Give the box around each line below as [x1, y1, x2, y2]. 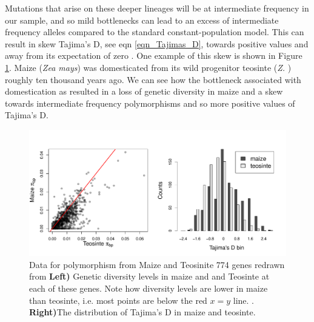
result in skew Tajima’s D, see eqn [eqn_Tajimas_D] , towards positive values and [5, 37, 309, 50]
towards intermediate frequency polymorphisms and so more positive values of [5, 96, 295, 109]
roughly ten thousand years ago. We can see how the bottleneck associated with [5, 73, 301, 86]
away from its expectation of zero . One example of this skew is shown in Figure [5, 49, 302, 62]
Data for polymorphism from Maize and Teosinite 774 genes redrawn [29, 258, 285, 270]
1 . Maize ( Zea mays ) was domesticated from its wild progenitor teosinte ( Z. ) [5, 61, 292, 73]
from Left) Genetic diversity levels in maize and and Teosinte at [29, 270, 270, 283]
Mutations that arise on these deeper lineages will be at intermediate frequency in [5, 2, 309, 14]
